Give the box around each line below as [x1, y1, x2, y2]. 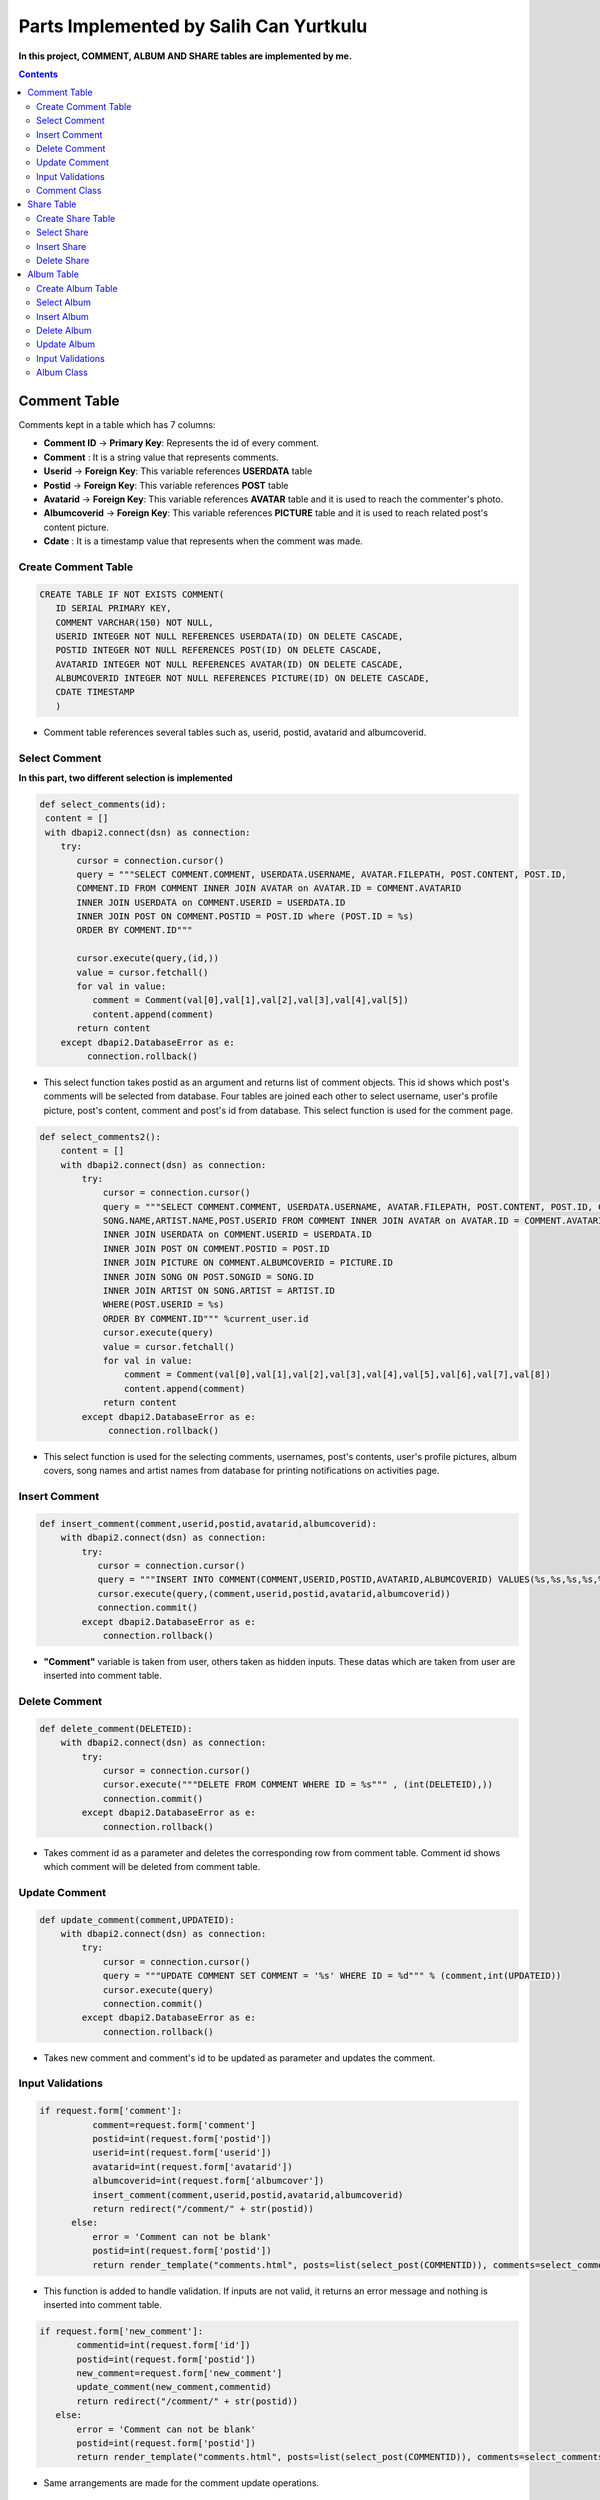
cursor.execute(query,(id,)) [76, 953, 220, 964]
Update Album [36, 338, 96, 350]
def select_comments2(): [39, 1131, 162, 1142]
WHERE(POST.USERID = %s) [102, 1299, 225, 1310]
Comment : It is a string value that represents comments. [43, 451, 279, 463]
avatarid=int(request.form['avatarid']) [91, 2161, 294, 2172]
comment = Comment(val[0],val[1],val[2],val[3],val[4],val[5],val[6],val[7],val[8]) [123, 1369, 552, 1380]
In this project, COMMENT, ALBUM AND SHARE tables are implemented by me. [18, 50, 352, 62]
